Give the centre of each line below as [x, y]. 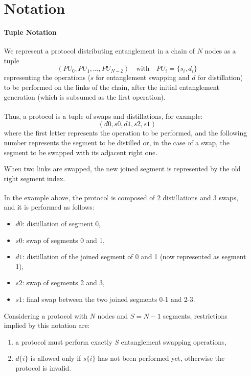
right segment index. [34, 178]
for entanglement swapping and [143, 77]
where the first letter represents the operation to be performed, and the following [125, 133]
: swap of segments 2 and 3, [63, 282]
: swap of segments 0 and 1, [63, 240]
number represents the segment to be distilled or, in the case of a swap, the [117, 142]
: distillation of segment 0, [62, 224]
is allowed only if [56, 358]
